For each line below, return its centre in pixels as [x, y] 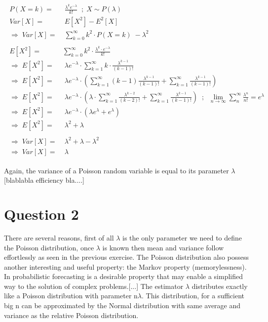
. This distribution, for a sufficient [193, 296]
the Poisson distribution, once [49, 247]
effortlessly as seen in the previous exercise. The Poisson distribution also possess [127, 257]
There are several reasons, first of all [59, 237]
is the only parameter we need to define [182, 237]
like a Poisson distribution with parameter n [71, 296]
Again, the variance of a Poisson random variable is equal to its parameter [116, 170]
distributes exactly [220, 286]
